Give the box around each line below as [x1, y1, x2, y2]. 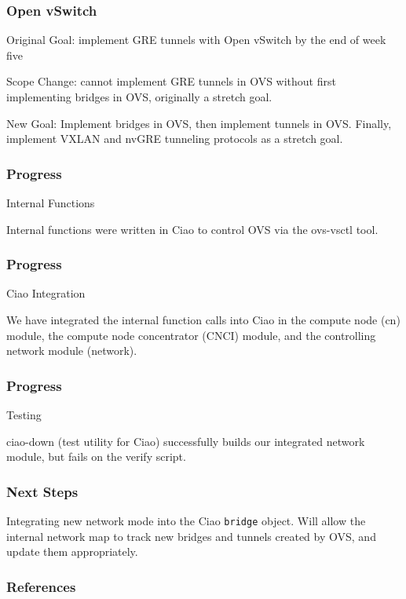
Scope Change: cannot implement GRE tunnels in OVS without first [6, 73, 336, 89]
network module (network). [6, 342, 137, 359]
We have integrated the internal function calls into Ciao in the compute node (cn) [6, 312, 401, 327]
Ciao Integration [6, 285, 86, 301]
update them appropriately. [6, 543, 138, 560]
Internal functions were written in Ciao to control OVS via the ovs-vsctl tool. [6, 221, 379, 237]
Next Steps [6, 481, 79, 501]
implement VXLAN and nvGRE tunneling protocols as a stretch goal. [6, 130, 343, 147]
